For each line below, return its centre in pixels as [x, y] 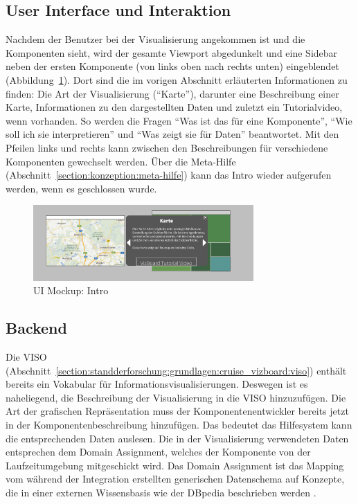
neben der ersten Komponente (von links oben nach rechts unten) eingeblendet [172, 66]
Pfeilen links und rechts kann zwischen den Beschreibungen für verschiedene [167, 147]
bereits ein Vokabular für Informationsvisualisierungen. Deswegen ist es [157, 384]
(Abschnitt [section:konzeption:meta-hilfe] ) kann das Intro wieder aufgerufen [169, 175]
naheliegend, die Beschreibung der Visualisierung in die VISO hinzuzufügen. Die [176, 397]
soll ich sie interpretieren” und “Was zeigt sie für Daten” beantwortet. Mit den [172, 134]
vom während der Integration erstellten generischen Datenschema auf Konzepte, [175, 479]
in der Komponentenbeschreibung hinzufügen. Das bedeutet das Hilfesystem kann [179, 424]
